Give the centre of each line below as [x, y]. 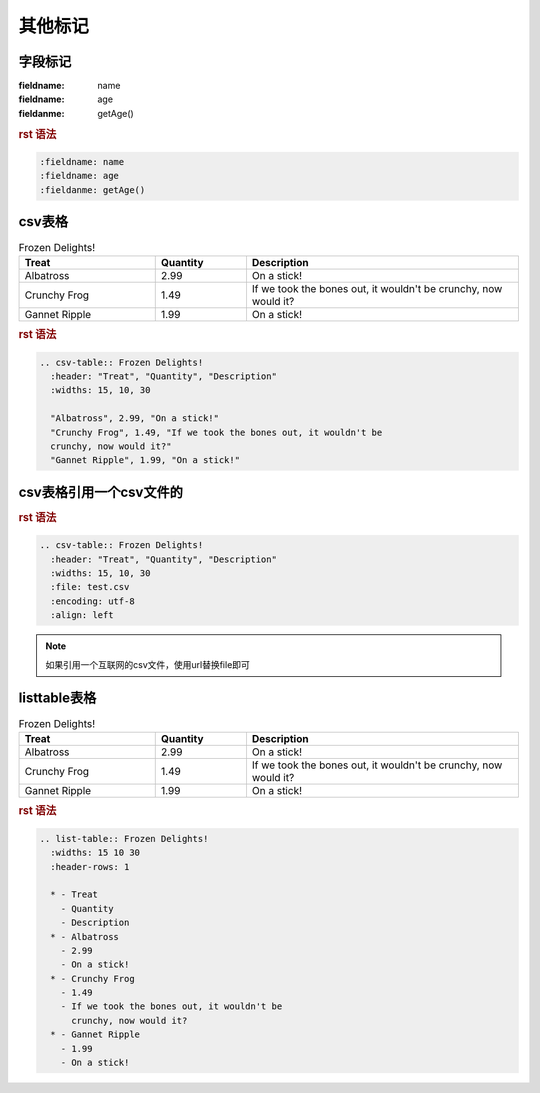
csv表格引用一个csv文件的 [101, 491]
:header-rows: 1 [90, 866]
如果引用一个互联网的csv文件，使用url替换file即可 [147, 664]
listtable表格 [57, 698]
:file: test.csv [90, 587]
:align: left [82, 615]
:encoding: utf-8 [92, 601]
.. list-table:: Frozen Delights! [124, 838]
